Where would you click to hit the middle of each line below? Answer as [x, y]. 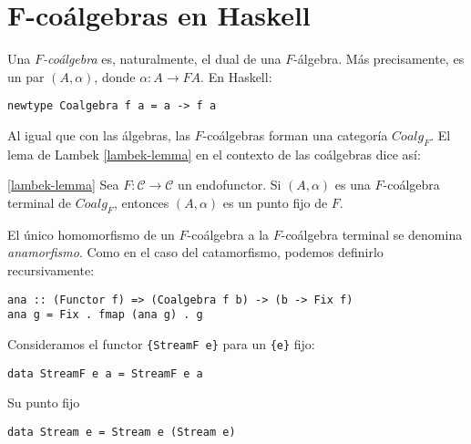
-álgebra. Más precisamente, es [379, 59]
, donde [115, 76]
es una [353, 185]
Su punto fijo [44, 403]
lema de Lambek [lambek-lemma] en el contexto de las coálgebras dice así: [214, 154]
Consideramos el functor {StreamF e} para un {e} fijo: [161, 343]
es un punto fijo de [275, 202]
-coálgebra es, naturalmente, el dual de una [162, 59]
